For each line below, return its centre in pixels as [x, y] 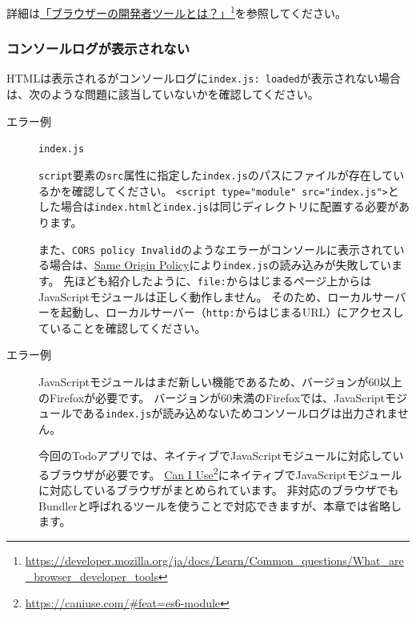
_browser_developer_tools [92, 576]
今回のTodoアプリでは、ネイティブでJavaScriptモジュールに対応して [216, 456]
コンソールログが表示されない [98, 48]
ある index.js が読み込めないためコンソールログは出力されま [240, 413]
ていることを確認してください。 [122, 327]
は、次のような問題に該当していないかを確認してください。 [163, 94]
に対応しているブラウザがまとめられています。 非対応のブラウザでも [219, 490]
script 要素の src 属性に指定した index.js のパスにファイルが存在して [216, 174]
